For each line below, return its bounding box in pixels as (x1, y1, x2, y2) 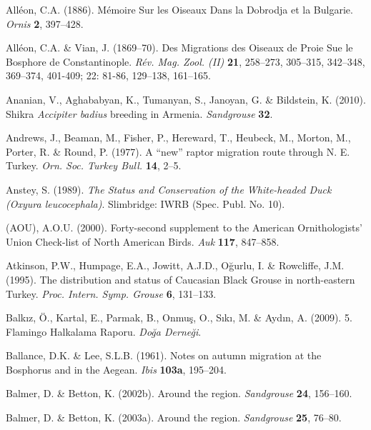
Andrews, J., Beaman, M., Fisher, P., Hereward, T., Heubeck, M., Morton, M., (6, 130, 351, 145)
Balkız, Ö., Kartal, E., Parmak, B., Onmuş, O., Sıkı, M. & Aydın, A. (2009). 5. (6, 310, 352, 325)
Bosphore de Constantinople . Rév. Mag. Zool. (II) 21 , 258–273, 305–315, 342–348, (6, 54, 365, 69)
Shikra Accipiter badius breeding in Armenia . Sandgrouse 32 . (6, 106, 273, 121)
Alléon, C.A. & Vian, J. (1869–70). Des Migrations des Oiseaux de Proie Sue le (6, 40, 353, 55)
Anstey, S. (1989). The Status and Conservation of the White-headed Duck (6, 181, 332, 196)
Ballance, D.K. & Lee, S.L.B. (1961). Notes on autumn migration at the (6, 348, 322, 363)
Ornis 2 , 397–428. (6, 16, 84, 31)
